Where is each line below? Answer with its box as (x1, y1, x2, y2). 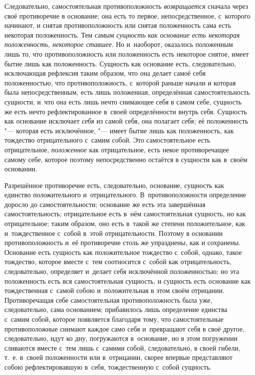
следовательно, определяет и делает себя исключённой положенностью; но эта (4, 266, 239, 276)
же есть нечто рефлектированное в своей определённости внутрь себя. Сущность (4, 106, 247, 116)
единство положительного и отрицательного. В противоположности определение (4, 189, 246, 200)
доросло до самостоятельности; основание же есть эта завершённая (4, 199, 206, 209)
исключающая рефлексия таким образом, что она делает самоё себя (4, 68, 206, 78)
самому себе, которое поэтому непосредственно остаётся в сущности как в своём (4, 154, 248, 164)
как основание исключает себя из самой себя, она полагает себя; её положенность (4, 116, 248, 126)
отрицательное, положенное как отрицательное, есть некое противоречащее (4, 144, 229, 154)
